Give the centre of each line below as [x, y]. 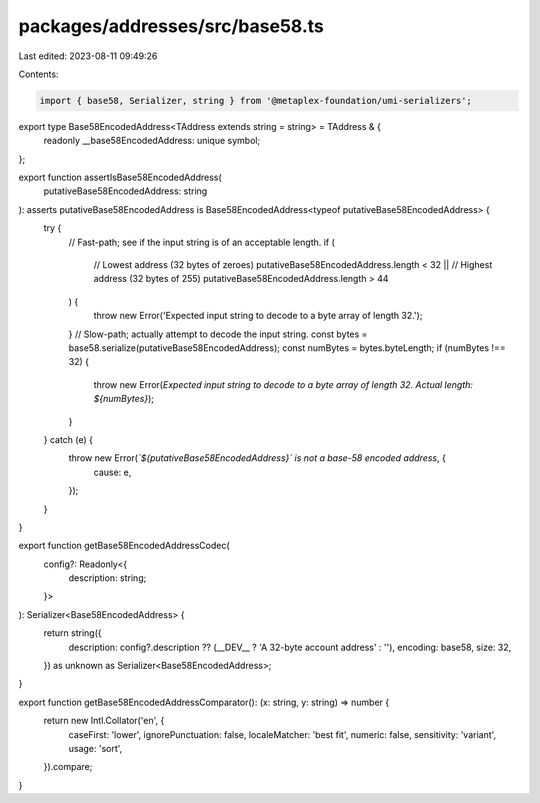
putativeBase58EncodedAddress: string [125, 191]
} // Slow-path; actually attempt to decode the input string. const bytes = [218, 334]
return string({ [72, 633]
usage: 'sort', [95, 748]
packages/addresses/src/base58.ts [171, 26]
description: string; [107, 578]
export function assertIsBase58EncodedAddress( [120, 177]
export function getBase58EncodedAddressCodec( [124, 546]
